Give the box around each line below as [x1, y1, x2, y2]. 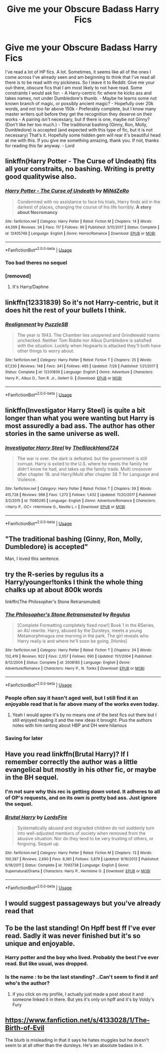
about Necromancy [17, 209, 58, 215]
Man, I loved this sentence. [5, 556, 60, 561]
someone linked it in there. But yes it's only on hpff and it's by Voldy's [12, 996, 155, 1002]
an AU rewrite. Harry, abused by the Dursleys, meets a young [17, 627, 142, 633]
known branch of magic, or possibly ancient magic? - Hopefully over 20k [5, 100, 154, 106]
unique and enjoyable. [5, 939, 75, 948]
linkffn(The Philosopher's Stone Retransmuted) [5, 599, 101, 605]
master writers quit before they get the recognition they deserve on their [5, 111, 153, 117]
